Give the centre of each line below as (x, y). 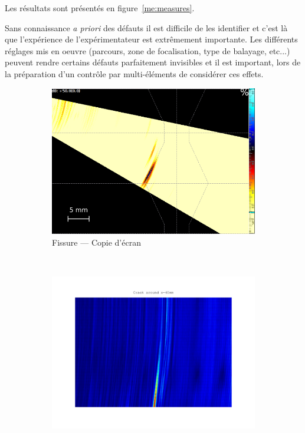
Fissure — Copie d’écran (96, 242)
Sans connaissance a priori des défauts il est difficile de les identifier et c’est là (146, 27)
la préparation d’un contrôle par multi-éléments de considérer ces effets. (134, 73)
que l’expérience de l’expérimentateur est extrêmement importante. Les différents (151, 39)
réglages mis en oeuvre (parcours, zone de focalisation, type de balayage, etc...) (147, 50)
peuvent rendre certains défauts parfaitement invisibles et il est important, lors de (153, 62)
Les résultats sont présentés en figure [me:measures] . (100, 8)
